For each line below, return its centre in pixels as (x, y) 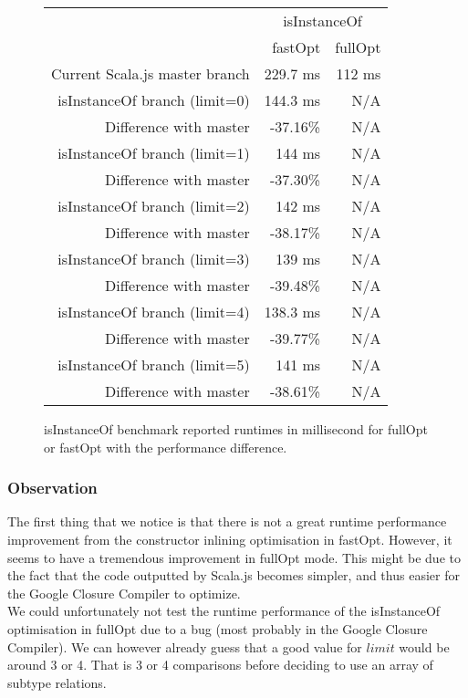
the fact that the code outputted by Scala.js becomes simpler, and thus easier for (234, 575)
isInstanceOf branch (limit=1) (154, 153)
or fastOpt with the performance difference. (166, 447)
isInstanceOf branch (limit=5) (154, 365)
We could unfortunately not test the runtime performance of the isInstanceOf (224, 611)
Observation (52, 488)
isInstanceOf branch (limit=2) (154, 206)
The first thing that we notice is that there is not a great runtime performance (227, 521)
